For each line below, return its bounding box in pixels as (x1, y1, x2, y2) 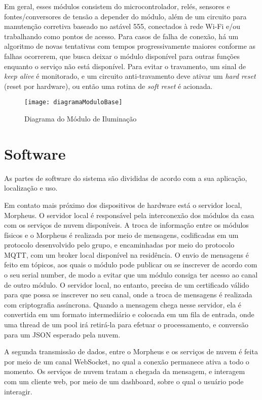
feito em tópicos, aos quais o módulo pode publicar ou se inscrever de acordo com (4, 259, 257, 270)
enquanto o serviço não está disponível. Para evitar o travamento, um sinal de (4, 60, 246, 71)
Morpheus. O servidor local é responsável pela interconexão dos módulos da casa (4, 209, 254, 220)
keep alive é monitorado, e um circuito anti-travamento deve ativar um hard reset (4, 71, 256, 81)
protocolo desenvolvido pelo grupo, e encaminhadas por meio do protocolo (4, 239, 235, 250)
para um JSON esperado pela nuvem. (4, 329, 121, 340)
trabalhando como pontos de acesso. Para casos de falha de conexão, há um (4, 30, 239, 41)
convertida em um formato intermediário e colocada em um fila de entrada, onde (4, 309, 254, 320)
